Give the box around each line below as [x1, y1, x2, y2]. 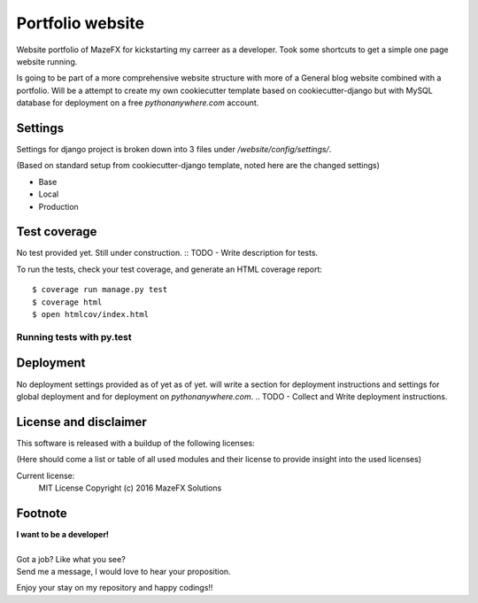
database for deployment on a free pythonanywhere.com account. [16, 97, 259, 108]
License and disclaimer [16, 414, 148, 429]
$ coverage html [32, 297, 103, 307]
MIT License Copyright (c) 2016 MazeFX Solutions [38, 483, 222, 493]
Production [38, 201, 79, 212]
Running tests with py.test [16, 330, 132, 343]
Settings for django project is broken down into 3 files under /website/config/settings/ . [16, 144, 332, 155]
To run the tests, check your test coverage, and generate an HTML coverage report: [16, 264, 323, 274]
